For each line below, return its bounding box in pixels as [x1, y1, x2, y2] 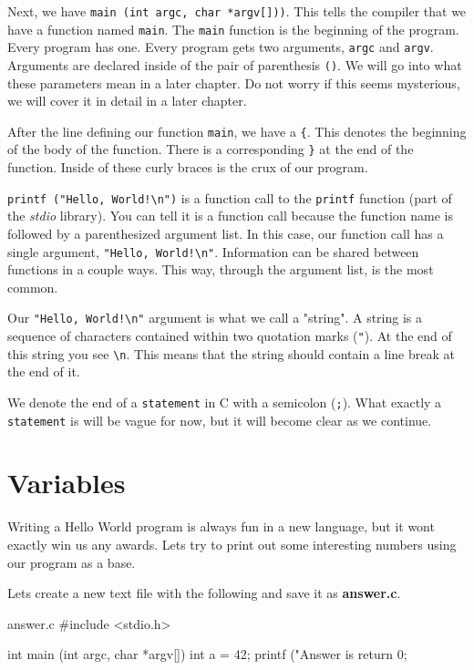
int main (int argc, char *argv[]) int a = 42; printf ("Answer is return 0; [7, 644, 407, 664]
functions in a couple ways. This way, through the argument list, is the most [7, 260, 434, 279]
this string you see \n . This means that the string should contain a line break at [7, 344, 455, 363]
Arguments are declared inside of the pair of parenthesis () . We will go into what [7, 55, 462, 74]
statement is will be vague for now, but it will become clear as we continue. [7, 410, 432, 429]
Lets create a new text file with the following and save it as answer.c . [7, 583, 401, 603]
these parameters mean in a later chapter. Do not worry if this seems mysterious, [7, 73, 460, 92]
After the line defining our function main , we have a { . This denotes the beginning [7, 121, 467, 140]
